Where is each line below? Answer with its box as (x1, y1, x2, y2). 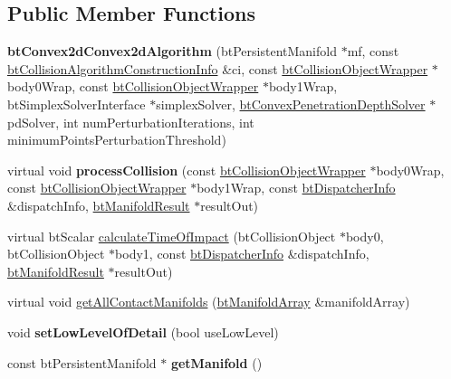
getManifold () (170, 353, 263, 372)
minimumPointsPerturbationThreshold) (7, 130, 226, 149)
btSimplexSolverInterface (7, 94, 146, 113)
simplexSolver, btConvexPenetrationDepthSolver (156, 94, 426, 113)
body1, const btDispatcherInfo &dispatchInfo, (115, 244, 369, 263)
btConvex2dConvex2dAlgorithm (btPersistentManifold (7, 42, 337, 61)
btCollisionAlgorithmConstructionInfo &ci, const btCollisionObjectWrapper (7, 59, 428, 78)
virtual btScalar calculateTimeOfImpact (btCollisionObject (7, 226, 336, 245)
